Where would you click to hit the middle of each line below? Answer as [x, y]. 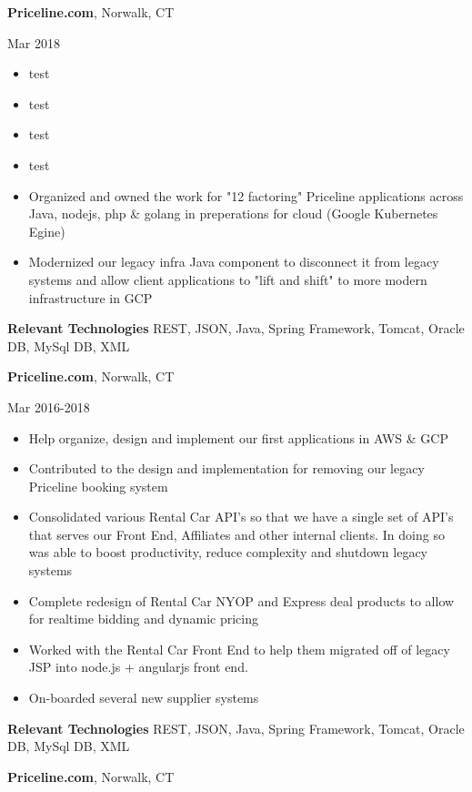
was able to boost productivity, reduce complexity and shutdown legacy [228, 552]
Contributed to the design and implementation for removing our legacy [226, 468]
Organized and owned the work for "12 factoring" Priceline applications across [246, 195]
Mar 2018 [34, 42]
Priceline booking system [98, 486]
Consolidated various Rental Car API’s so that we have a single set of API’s [241, 517]
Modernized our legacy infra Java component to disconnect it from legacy [234, 262]
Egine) [47, 231]
